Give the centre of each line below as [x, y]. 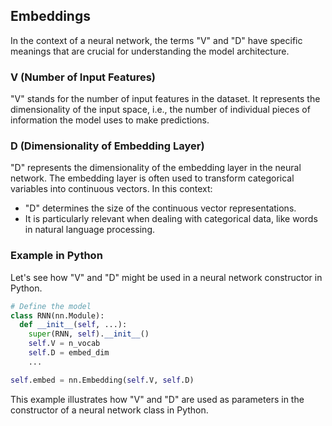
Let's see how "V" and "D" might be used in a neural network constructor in [166, 277]
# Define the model [51, 306]
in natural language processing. [90, 230]
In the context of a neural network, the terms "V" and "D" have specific [156, 40]
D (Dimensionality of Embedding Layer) [107, 146]
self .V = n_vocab [64, 344]
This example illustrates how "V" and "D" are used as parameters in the [157, 399]
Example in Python [56, 256]
